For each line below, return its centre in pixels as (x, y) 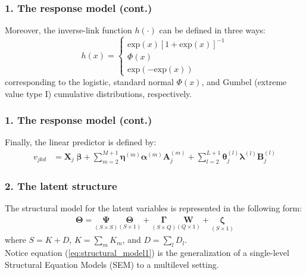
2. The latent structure (61, 186)
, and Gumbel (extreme (244, 81)
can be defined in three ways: (212, 30)
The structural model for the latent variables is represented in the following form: (154, 208)
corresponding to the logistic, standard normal (89, 81)
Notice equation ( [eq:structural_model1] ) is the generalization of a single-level (147, 253)
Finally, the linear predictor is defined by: (81, 142)
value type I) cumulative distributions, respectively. (99, 93)
